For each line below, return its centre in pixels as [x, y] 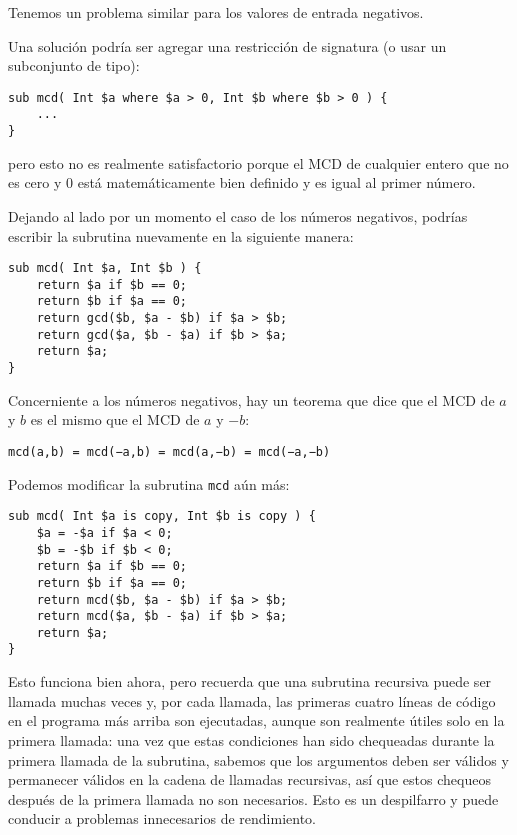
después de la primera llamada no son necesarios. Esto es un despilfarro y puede [253, 798]
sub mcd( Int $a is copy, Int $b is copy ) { [162, 516]
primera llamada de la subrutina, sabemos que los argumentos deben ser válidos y [258, 759]
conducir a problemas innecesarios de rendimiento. [162, 818]
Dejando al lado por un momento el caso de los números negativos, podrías [238, 215]
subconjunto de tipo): [74, 65]
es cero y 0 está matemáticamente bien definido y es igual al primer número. [242, 182]
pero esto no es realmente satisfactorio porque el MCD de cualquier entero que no [258, 162]
